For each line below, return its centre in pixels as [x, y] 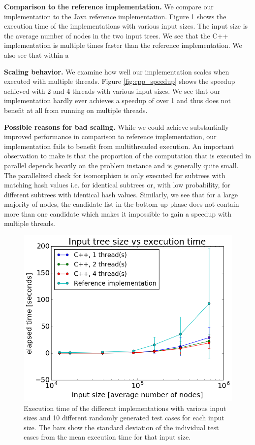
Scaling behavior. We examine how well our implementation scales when [117, 71]
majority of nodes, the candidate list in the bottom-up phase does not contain [122, 204]
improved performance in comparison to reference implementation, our [110, 136]
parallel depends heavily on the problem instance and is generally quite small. [121, 165]
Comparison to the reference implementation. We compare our [109, 6]
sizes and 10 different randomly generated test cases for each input [124, 418]
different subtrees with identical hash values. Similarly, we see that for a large [121, 194]
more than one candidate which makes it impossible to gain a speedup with [118, 213]
